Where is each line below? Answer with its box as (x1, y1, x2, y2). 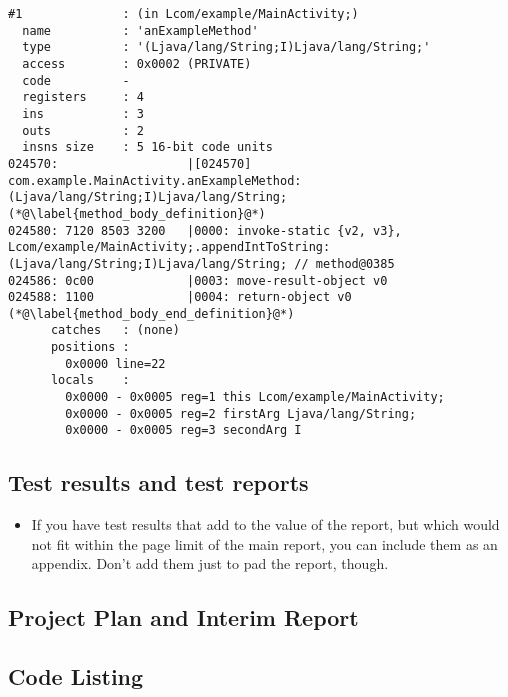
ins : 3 (22, 106, 145, 121)
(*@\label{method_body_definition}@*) (8, 206, 266, 221)
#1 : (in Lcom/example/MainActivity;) (8, 7, 359, 21)
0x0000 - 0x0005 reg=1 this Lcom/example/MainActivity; (65, 390, 445, 405)
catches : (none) (50, 323, 180, 338)
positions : (50, 340, 130, 355)
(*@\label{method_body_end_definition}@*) (8, 306, 295, 321)
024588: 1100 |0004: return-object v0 (8, 290, 352, 305)
